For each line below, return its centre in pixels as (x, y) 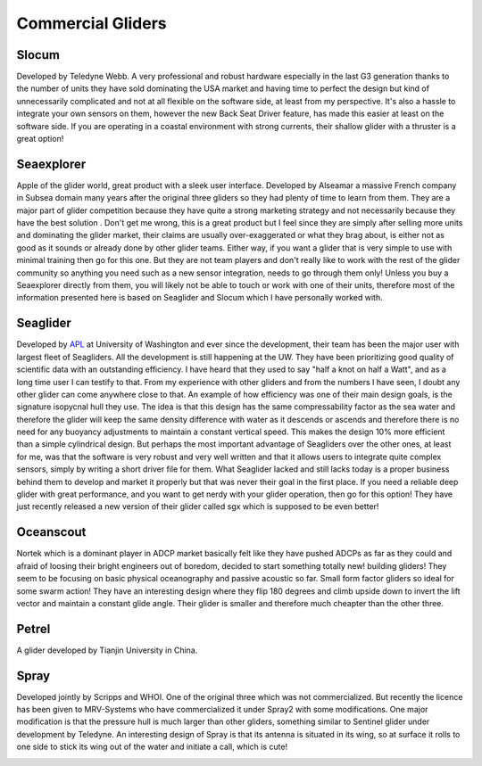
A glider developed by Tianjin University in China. (107, 650)
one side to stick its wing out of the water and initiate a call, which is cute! (152, 747)
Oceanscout (51, 532)
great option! (40, 139)
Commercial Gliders (91, 23)
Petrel (33, 629)
